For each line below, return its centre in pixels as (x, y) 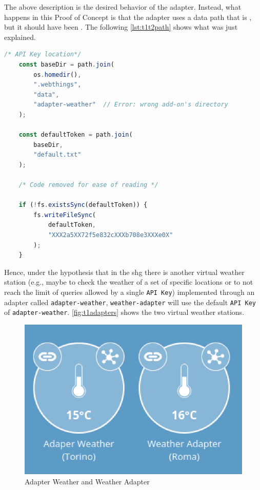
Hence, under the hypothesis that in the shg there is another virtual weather (124, 272)
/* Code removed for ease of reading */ (88, 185)
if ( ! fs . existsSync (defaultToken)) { (83, 205)
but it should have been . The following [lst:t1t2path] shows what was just (121, 27)
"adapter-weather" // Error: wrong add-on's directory (131, 105)
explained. (20, 37)
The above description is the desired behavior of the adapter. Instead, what (123, 7)
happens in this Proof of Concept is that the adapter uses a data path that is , (128, 17)
